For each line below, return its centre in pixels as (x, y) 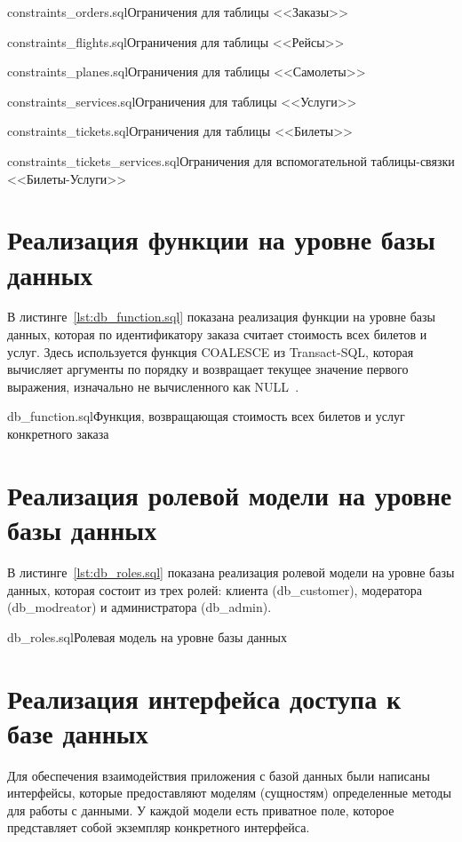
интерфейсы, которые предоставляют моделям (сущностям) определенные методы (229, 793)
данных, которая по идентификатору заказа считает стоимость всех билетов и (217, 334)
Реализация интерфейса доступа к (204, 698)
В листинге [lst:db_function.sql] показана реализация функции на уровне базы (221, 317)
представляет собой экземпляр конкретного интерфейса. (159, 827)
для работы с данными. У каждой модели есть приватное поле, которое (201, 810)
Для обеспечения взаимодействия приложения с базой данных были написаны (219, 775)
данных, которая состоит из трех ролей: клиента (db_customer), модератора (215, 589)
